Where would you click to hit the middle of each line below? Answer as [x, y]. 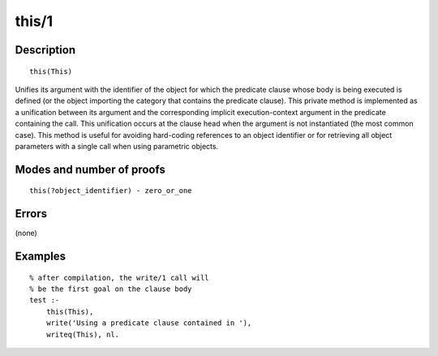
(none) [26, 233]
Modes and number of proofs [90, 169]
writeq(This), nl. [83, 334]
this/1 [34, 21]
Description [45, 50]
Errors [31, 214]
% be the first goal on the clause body [111, 289]
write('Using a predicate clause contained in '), [149, 323]
